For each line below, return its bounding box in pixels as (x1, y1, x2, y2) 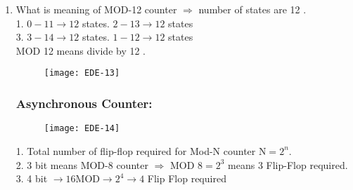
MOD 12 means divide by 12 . (15, 43, 146, 57)
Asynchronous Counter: (15, 94, 153, 111)
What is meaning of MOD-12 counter (15, 2, 177, 16)
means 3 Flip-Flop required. (228, 157, 348, 172)
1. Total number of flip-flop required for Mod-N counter (15, 143, 256, 158)
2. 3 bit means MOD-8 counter (15, 157, 148, 172)
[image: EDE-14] (44, 123, 120, 134)
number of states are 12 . (198, 2, 307, 16)
